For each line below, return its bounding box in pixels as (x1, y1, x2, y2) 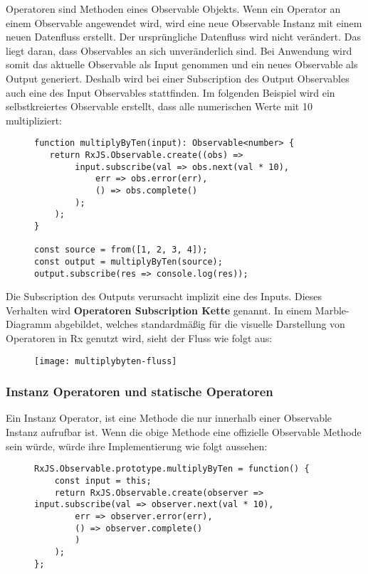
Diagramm (6, 317, 52, 331)
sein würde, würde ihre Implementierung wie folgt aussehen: (6, 438, 268, 453)
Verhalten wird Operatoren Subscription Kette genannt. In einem (6, 302, 312, 317)
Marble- (315, 302, 349, 317)
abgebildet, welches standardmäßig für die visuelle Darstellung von (55, 317, 345, 331)
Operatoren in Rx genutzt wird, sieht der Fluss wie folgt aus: (6, 331, 273, 345)
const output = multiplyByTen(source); (34, 256, 223, 267)
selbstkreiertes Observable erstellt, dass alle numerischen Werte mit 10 (6, 99, 312, 114)
